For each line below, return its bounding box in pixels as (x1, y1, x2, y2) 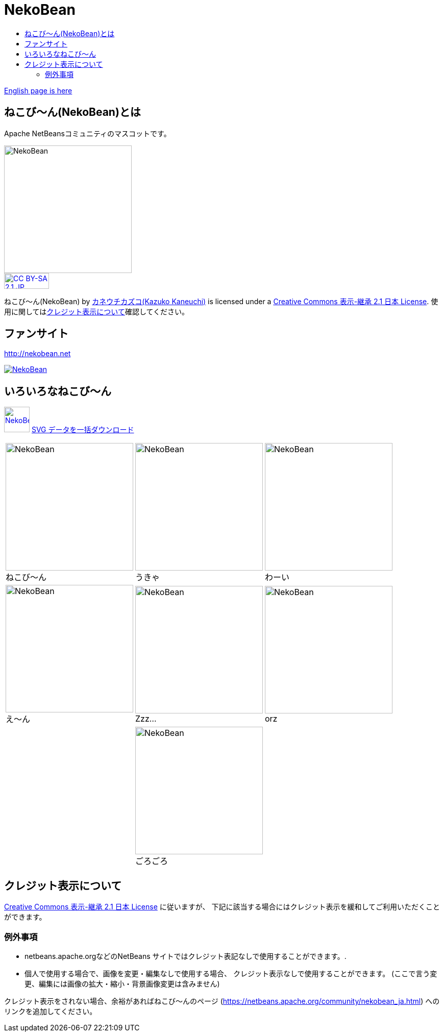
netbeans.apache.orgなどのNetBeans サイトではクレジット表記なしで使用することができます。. (24, 951, 347, 960)
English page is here (4, 86, 72, 95)
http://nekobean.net (4, 349, 71, 358)
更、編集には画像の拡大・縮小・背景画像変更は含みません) (24, 979, 220, 988)
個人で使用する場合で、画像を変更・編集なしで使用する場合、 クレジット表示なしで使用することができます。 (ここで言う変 (24, 969, 437, 978)
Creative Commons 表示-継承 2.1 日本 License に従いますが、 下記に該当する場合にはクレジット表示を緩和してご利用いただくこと (4, 902, 440, 911)
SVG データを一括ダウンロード (31, 425, 134, 434)
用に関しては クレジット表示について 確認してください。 (4, 307, 189, 316)
